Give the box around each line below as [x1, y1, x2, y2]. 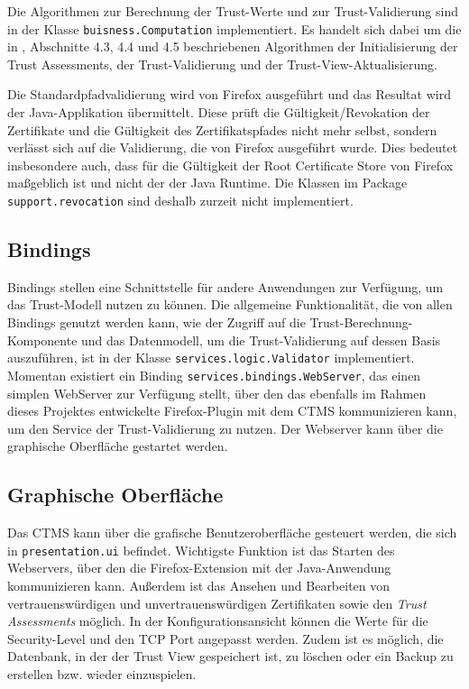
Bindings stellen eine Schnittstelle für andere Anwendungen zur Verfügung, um [7, 277, 444, 296]
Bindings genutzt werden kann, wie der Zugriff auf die [7, 313, 306, 332]
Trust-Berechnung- [309, 313, 413, 332]
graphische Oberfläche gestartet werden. [7, 436, 228, 455]
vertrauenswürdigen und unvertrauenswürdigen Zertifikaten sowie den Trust [7, 593, 427, 612]
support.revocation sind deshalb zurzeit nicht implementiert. [7, 191, 354, 209]
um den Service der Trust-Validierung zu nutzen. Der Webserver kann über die [7, 418, 443, 437]
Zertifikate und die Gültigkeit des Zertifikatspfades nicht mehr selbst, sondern [7, 120, 437, 139]
